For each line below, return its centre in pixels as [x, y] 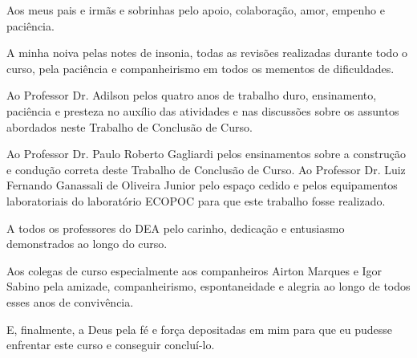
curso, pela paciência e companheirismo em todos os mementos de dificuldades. [200, 68]
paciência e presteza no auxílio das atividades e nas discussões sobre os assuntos [203, 110]
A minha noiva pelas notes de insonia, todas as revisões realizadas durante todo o [207, 53]
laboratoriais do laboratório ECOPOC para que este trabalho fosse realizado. [196, 200]
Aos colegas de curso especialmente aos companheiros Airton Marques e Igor [194, 270]
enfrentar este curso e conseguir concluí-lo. [111, 345]
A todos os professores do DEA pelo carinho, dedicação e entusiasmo [176, 228]
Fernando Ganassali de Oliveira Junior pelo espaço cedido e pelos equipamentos [202, 185]
